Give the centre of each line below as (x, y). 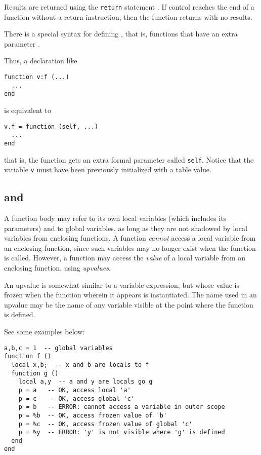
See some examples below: (45, 332)
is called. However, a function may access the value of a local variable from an (125, 258)
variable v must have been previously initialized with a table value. (108, 169)
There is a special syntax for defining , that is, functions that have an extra (121, 34)
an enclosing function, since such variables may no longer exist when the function (130, 248)
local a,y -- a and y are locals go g (85, 382)
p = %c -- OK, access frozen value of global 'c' (105, 424)
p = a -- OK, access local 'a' (75, 390)
